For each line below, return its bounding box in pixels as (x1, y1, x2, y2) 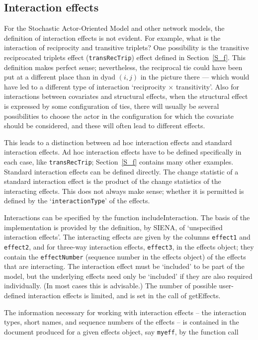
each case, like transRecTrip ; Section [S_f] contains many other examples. (4, 156, 234, 167)
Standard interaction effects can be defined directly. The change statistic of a (4, 166, 239, 176)
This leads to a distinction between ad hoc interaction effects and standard (4, 137, 232, 147)
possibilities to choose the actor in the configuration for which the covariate (4, 110, 234, 121)
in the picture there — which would (140, 72, 250, 82)
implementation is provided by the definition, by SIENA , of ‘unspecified (4, 222, 223, 232)
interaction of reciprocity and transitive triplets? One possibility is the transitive (4, 42, 249, 53)
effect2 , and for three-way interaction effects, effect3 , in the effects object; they (4, 241, 254, 252)
